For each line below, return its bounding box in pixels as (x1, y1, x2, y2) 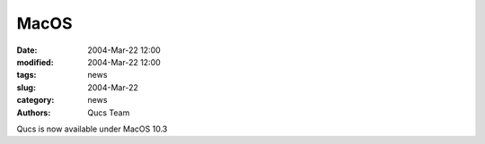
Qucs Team (87, 107, 130, 118)
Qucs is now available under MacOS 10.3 (16, 123, 168, 134)
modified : (16, 56, 54, 67)
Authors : (16, 107, 51, 118)
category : (16, 95, 55, 106)
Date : (16, 45, 38, 55)
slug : (16, 81, 36, 93)
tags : (16, 70, 37, 80)
